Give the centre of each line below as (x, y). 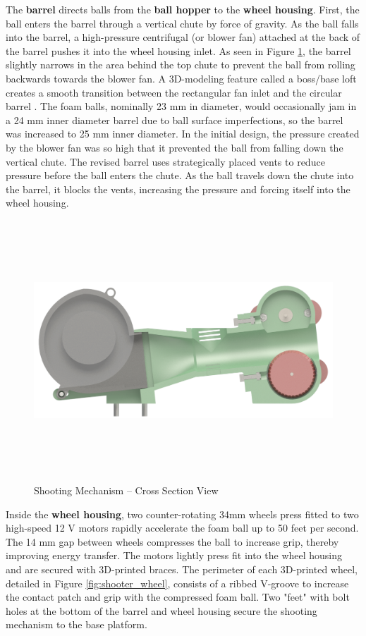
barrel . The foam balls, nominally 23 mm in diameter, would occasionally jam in (181, 106)
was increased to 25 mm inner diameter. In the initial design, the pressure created (183, 134)
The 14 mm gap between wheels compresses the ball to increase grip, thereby (172, 541)
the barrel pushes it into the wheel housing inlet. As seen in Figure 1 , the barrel (178, 50)
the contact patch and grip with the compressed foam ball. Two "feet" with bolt (178, 597)
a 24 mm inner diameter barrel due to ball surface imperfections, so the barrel (175, 120)
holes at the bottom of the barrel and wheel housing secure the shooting (161, 610)
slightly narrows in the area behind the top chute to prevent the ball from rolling (181, 65)
